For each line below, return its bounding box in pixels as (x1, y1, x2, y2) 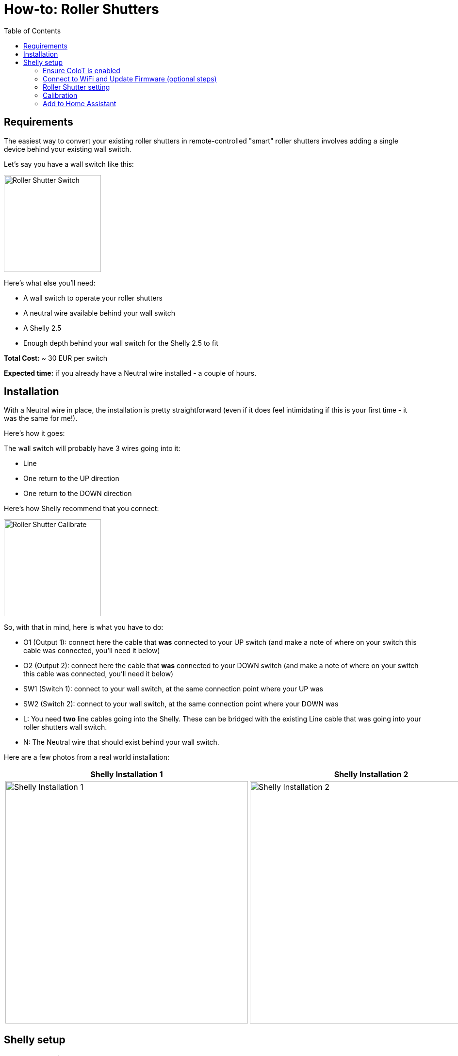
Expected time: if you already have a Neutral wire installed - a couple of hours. (4, 368, 257, 377)
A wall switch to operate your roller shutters (23, 293, 163, 302)
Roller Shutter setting (43, 82, 110, 91)
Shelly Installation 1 (90, 769, 163, 780)
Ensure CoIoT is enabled (43, 66, 120, 75)
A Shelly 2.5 (23, 323, 62, 332)
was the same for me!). (4, 414, 78, 423)
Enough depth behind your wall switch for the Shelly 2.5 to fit (23, 338, 218, 347)
